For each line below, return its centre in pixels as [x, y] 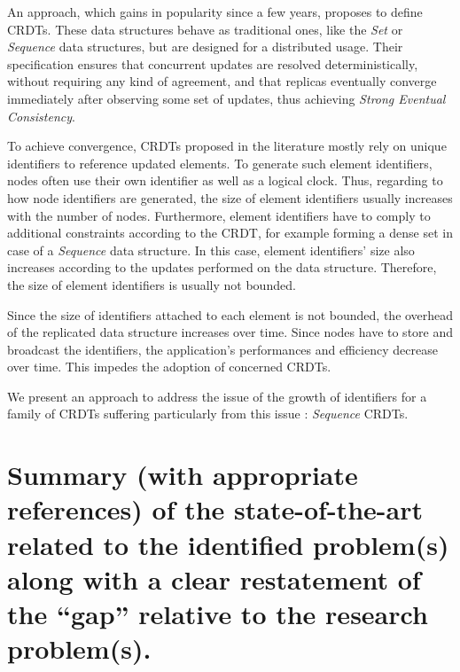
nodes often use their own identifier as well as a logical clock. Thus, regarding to [225, 180]
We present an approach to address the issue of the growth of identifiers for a [217, 396]
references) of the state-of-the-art [215, 509]
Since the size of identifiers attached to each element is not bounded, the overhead [230, 314]
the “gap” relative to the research [218, 613]
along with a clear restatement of [214, 578]
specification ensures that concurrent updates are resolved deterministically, [213, 63]
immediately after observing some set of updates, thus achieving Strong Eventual [226, 98]
